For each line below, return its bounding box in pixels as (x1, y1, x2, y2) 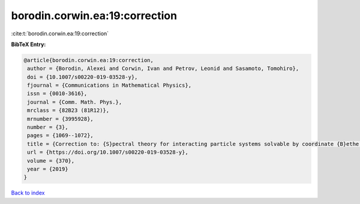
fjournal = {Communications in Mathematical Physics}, (27, 82, 192, 89)
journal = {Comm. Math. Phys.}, (27, 99, 122, 105)
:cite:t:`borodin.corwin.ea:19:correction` (11, 30, 109, 37)
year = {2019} (27, 166, 68, 172)
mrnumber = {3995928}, (27, 115, 94, 122)
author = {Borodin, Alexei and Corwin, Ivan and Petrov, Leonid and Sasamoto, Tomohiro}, (27, 65, 299, 72)
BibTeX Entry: (11, 41, 46, 48)
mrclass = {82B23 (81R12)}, (27, 107, 110, 114)
